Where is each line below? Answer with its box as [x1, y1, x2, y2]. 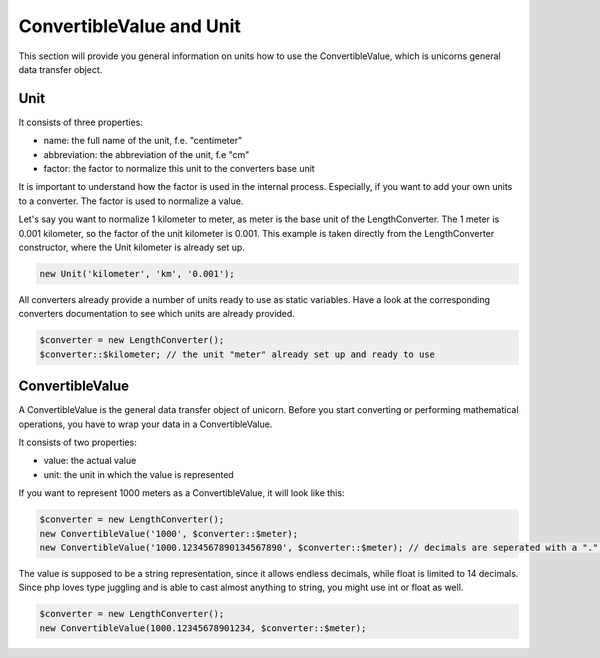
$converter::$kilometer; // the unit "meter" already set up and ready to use [39, 348, 435, 360]
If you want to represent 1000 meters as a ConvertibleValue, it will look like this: [18, 487, 345, 499]
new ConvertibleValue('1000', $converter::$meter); [39, 528, 299, 539]
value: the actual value [43, 455, 137, 467]
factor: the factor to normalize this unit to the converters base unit [43, 163, 315, 175]
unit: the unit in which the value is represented [43, 468, 234, 480]
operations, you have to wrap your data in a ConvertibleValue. [18, 418, 273, 430]
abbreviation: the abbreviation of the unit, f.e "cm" [43, 148, 250, 160]
